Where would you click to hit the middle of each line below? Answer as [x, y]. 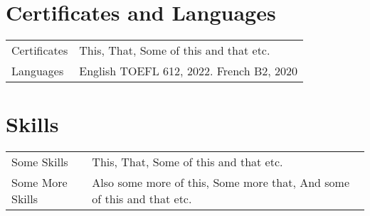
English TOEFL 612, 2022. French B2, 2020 [189, 71]
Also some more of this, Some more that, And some [221, 183]
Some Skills [40, 162]
